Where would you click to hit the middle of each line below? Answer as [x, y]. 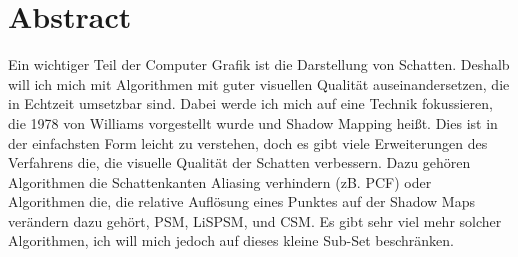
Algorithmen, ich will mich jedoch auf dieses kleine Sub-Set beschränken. [231, 240]
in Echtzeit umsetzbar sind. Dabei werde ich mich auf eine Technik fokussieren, [250, 103]
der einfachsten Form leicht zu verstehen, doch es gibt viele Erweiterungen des [248, 142]
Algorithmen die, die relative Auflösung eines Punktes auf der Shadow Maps [241, 201]
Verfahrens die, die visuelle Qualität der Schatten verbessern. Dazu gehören [239, 162]
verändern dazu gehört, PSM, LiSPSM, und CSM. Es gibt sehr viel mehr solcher [255, 220]
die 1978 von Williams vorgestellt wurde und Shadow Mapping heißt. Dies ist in [253, 122]
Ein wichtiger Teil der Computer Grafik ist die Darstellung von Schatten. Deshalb [259, 64]
